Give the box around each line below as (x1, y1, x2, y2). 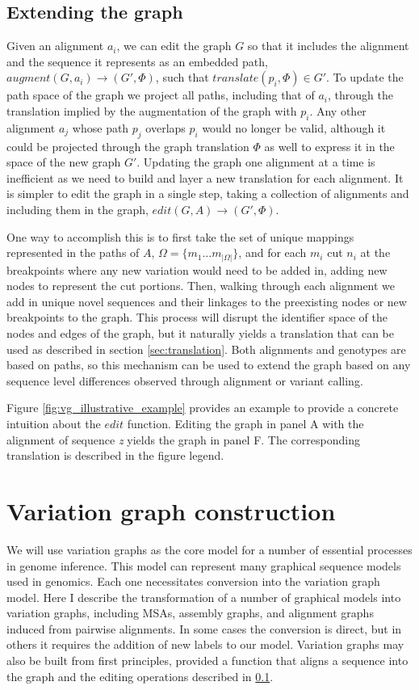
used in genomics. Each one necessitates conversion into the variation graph (6, 573, 380, 590)
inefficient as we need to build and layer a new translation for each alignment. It (6, 169, 404, 186)
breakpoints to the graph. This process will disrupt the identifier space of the (6, 309, 388, 326)
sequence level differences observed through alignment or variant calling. (6, 372, 363, 389)
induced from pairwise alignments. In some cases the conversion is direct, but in (6, 620, 402, 637)
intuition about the (6, 415, 101, 431)
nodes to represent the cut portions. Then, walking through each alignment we (6, 277, 396, 294)
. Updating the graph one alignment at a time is (136, 154, 375, 170)
